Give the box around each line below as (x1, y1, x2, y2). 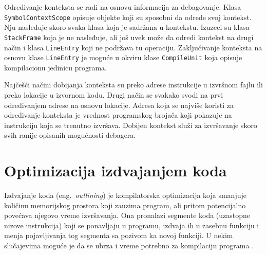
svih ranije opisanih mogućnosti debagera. (4, 130, 136, 140)
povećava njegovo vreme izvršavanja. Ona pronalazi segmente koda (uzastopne (4, 210, 251, 221)
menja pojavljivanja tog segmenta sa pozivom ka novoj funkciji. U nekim (4, 230, 233, 241)
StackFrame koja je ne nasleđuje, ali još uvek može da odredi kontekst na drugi (4, 31, 254, 42)
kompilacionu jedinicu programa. (4, 62, 107, 72)
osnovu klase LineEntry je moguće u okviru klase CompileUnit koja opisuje (4, 52, 242, 63)
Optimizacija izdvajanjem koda (4, 160, 227, 181)
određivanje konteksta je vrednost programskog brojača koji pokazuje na (4, 110, 232, 120)
